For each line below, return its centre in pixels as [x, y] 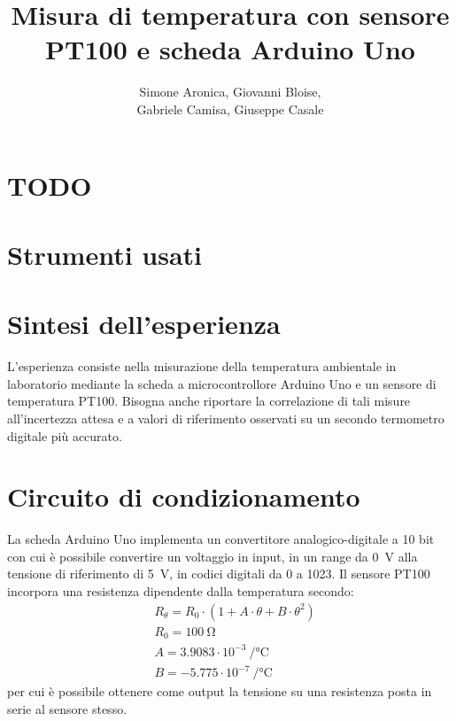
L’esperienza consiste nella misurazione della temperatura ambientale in [202, 366]
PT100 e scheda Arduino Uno [230, 49]
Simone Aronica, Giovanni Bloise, [230, 92]
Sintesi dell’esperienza [144, 324]
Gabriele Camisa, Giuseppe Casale [230, 109]
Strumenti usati [105, 254]
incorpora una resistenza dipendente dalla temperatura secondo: [181, 591]
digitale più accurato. [65, 435]
